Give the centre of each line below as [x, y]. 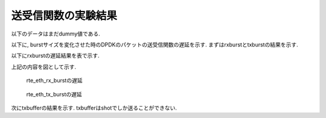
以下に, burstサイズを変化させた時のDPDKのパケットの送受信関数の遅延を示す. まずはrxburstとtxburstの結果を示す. [155, 45]
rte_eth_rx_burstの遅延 [54, 81]
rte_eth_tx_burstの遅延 [54, 94]
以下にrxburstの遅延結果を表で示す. [55, 56]
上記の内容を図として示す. [44, 67]
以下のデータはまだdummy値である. [56, 34]
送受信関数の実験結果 [64, 16]
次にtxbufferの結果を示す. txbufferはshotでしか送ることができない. [94, 108]
